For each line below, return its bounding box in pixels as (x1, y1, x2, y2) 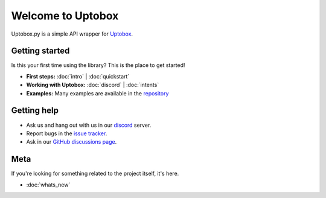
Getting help (11, 106, 59, 116)
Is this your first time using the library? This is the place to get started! (11, 62, 185, 69)
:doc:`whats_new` (26, 181, 71, 188)
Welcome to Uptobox (11, 9, 119, 22)
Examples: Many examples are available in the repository (26, 89, 169, 97)
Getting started (11, 46, 70, 56)
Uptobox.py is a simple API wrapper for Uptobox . (11, 30, 133, 37)
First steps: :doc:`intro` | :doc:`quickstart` (26, 72, 130, 80)
